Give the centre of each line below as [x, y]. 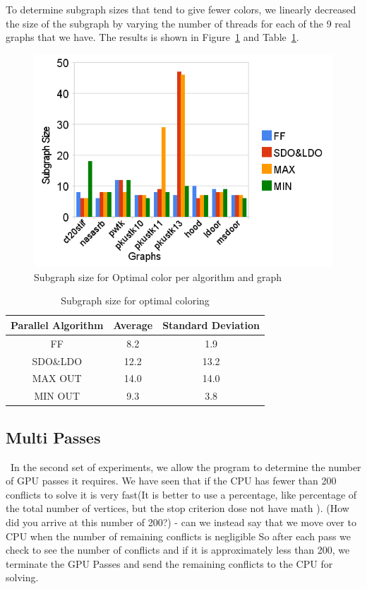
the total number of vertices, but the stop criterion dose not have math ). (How [178, 508]
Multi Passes [53, 437]
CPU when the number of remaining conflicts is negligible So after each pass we [179, 536]
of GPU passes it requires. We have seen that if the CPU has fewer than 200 [171, 481]
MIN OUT [57, 396]
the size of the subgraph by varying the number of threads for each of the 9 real [178, 23]
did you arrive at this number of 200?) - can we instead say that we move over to [181, 522]
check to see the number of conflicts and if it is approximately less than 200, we [178, 550]
